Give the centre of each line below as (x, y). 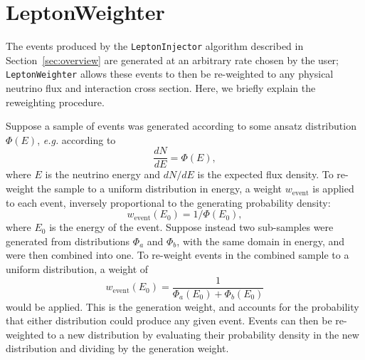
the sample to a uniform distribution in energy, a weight (160, 189)
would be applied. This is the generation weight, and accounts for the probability (182, 306)
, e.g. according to (76, 139)
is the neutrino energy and (103, 174)
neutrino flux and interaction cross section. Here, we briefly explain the (161, 88)
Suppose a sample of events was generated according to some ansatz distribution (181, 126)
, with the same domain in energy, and (261, 241)
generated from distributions (68, 241)
